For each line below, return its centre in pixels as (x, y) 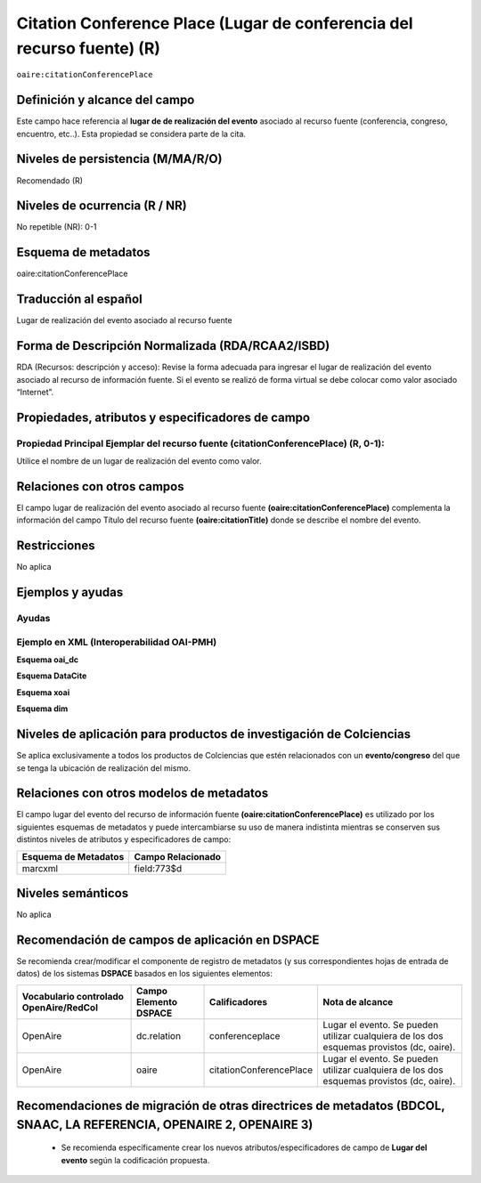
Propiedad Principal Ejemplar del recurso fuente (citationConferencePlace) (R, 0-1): (200, 443)
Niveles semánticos (73, 893)
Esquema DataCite (52, 676)
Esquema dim (42, 709)
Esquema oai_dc (48, 660)
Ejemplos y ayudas (70, 592)
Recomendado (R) (50, 180)
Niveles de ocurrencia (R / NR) (102, 206)
